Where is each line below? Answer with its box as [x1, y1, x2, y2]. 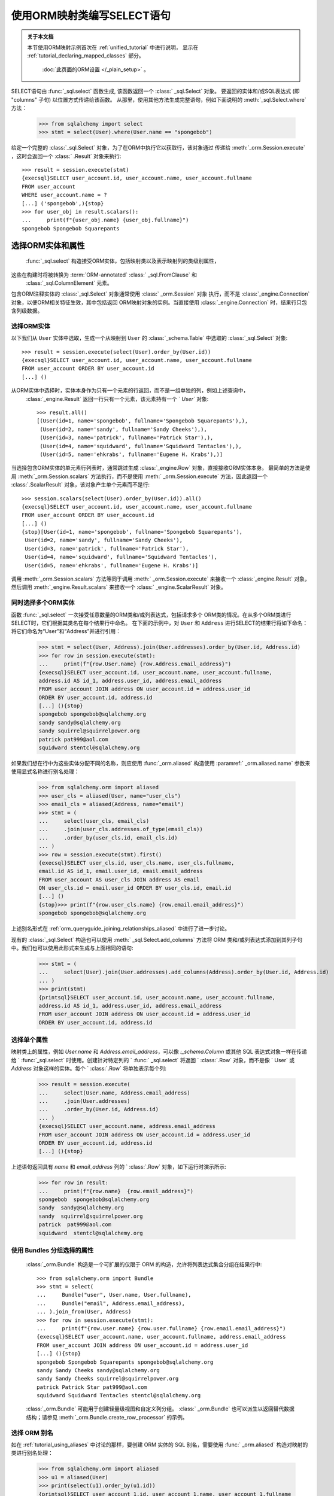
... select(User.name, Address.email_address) [38, 1089, 191, 1096]
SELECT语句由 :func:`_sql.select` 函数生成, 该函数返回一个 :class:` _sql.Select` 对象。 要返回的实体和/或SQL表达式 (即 [11, 87, 300, 95]
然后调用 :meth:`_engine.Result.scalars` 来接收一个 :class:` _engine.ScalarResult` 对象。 [11, 583, 227, 591]
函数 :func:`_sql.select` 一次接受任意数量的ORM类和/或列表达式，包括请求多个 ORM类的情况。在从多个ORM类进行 [11, 611, 292, 618]
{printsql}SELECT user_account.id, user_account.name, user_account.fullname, [38, 994, 275, 1001]
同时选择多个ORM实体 [11, 598, 75, 607]
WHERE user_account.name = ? [22, 191, 107, 199]
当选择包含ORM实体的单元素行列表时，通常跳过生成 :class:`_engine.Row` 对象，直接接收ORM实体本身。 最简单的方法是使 [11, 464, 311, 472]
